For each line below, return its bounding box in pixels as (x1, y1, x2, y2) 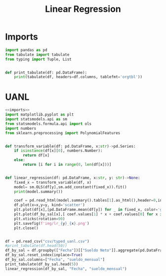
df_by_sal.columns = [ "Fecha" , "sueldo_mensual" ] (5, 257, 105, 262)
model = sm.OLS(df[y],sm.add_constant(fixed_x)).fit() (14, 184, 127, 190)
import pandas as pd (5, 47, 48, 52)
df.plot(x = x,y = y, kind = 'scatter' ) (14, 202, 85, 208)
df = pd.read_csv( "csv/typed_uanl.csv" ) (5, 238, 90, 244)
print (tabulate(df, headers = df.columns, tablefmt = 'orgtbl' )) (14, 75, 142, 79)
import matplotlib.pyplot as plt (5, 112, 74, 117)
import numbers (5, 126, 37, 131)
